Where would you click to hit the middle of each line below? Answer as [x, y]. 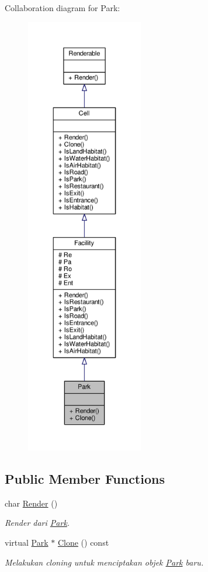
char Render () [31, 503]
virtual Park [27, 542]
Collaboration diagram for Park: [63, 8]
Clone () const [83, 542]
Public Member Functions [85, 478]
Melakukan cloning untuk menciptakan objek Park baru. [104, 562]
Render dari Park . [37, 523]
